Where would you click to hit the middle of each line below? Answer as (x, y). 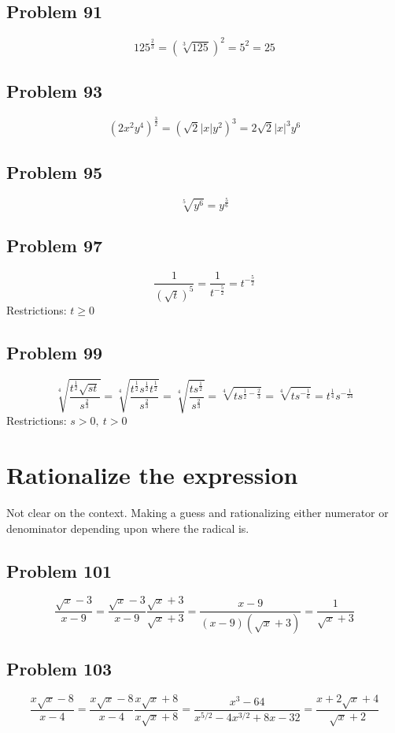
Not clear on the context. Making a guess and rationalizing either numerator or (197, 513)
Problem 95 (55, 171)
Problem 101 (59, 570)
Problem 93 (55, 91)
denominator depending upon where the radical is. (128, 528)
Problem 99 (55, 352)
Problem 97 (55, 246)
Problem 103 (59, 669)
